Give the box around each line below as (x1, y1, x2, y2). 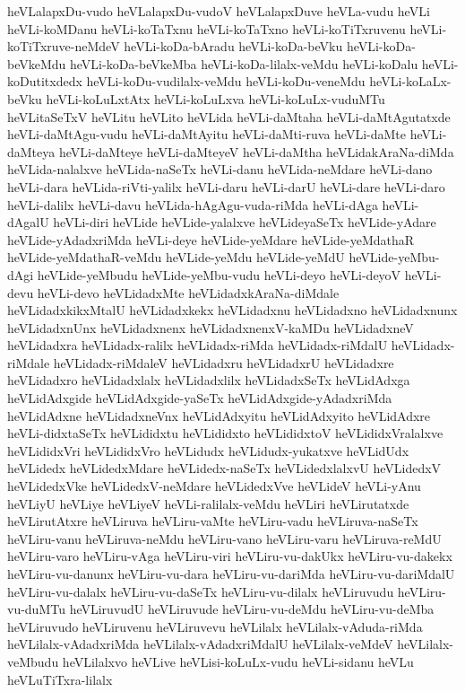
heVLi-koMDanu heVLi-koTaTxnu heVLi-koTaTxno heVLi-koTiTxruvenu (7, 19, 406, 38)
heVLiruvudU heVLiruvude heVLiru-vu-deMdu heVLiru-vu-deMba (69, 600, 435, 618)
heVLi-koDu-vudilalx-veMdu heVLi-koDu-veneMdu (86, 72, 366, 91)
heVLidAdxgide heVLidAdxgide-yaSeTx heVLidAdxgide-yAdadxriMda (7, 389, 392, 407)
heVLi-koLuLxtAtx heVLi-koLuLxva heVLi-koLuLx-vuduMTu (46, 89, 385, 108)
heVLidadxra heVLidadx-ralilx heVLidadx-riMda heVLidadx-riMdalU (7, 336, 388, 355)
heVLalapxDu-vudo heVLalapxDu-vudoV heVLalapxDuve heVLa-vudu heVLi (7, 2, 430, 20)
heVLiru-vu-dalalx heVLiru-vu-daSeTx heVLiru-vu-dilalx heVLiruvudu (7, 582, 394, 600)
